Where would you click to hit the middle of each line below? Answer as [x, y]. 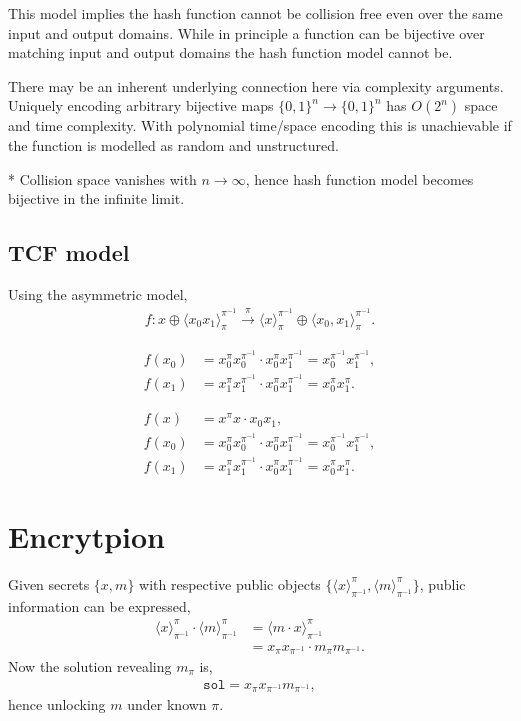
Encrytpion [86, 535]
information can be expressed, [99, 605]
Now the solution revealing [90, 666]
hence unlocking [57, 704]
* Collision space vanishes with [102, 178]
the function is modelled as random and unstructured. [173, 144]
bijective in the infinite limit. [96, 198]
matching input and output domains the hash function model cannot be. [230, 52]
